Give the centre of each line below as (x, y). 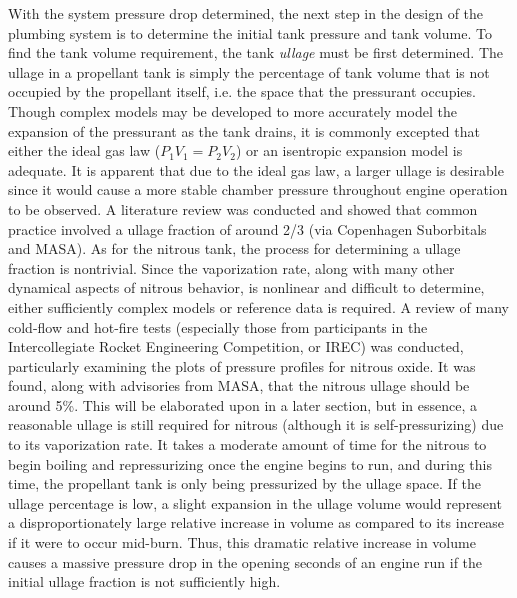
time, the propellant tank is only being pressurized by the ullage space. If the (244, 483)
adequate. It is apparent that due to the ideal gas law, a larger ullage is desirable (256, 169)
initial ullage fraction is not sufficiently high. (144, 581)
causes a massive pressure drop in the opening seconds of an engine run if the (245, 561)
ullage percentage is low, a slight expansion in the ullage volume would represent (255, 502)
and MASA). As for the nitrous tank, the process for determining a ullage (234, 248)
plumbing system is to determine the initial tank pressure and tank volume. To (250, 32)
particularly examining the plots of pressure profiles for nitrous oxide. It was (242, 365)
